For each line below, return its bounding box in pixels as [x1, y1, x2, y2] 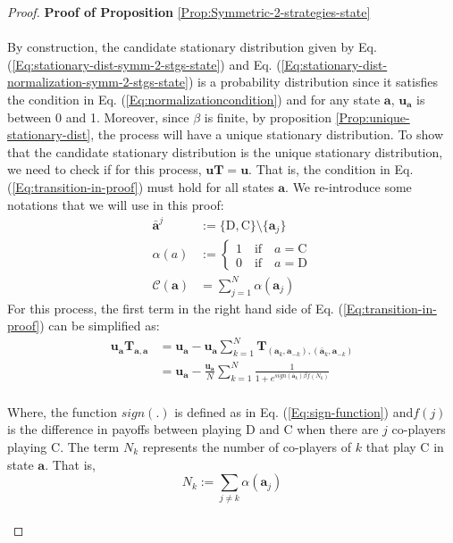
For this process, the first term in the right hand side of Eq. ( [7, 298, 343, 317]
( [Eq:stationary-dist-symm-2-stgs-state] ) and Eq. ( [7, 54, 281, 73]
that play [365, 437, 416, 455]
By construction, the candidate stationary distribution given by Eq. [7, 38, 377, 56]
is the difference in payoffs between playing [7, 420, 242, 439]
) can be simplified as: [39, 316, 160, 335]
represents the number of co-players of [142, 437, 352, 455]
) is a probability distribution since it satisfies [188, 72, 438, 91]
